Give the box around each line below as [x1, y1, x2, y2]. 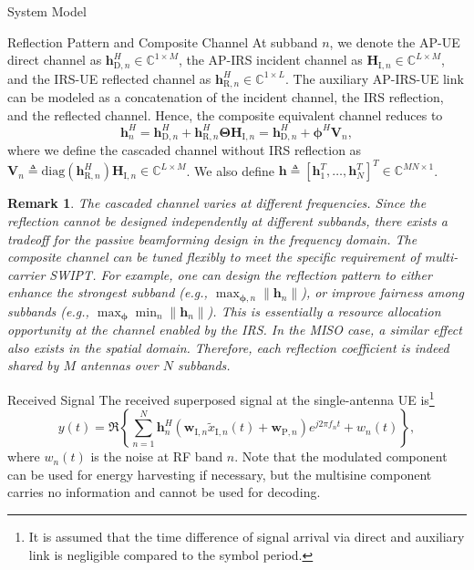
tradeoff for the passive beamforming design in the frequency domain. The [7, 229, 417, 248]
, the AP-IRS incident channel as [178, 50, 363, 69]
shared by [7, 356, 59, 375]
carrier [7, 264, 46, 284]
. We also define [186, 161, 274, 180]
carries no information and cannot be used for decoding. [7, 482, 321, 502]
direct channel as [7, 50, 102, 69]
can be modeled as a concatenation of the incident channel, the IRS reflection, [7, 88, 444, 107]
